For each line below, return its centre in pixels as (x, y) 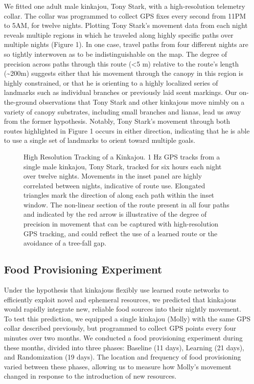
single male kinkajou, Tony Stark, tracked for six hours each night (123, 166)
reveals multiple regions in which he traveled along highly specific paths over (119, 34)
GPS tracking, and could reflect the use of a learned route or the (121, 233)
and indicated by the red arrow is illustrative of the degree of (115, 214)
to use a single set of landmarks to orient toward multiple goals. (100, 140)
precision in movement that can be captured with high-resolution (121, 224)
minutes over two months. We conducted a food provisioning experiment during (123, 338)
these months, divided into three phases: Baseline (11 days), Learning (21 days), (124, 347)
